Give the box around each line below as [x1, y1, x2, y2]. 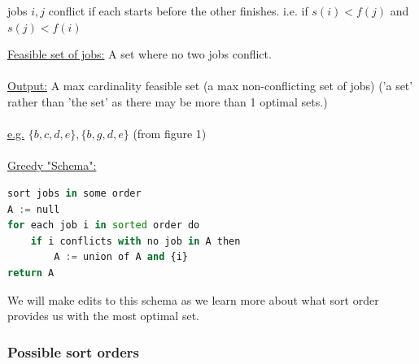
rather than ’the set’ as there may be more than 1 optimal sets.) [7, 93, 328, 110]
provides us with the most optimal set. [7, 307, 199, 324]
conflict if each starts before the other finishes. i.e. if [48, 2, 308, 19]
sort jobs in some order [7, 187, 142, 199]
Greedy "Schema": [7, 157, 97, 174]
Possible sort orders [7, 341, 139, 362]
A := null [7, 203, 60, 215]
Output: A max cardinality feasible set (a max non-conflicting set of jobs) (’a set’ [7, 77, 413, 94]
